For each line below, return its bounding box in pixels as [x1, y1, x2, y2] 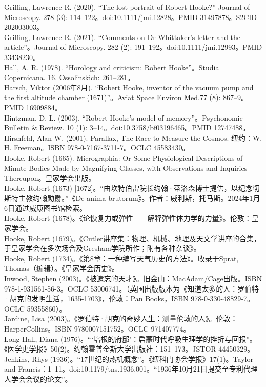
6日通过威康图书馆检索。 [4, 202, 87, 213]
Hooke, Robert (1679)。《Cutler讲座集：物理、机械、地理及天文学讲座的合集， [4, 233, 261, 243]
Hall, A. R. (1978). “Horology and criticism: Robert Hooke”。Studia [4, 62, 219, 72]
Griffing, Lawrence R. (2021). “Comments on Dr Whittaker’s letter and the [4, 31, 241, 42]
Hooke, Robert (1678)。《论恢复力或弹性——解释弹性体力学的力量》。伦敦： [4, 212, 252, 223]
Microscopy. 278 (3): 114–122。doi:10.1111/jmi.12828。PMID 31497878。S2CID [4, 11, 257, 22]
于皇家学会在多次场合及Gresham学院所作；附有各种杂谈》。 [4, 243, 201, 254]
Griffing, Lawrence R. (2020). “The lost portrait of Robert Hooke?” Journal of [4, 2, 250, 12]
